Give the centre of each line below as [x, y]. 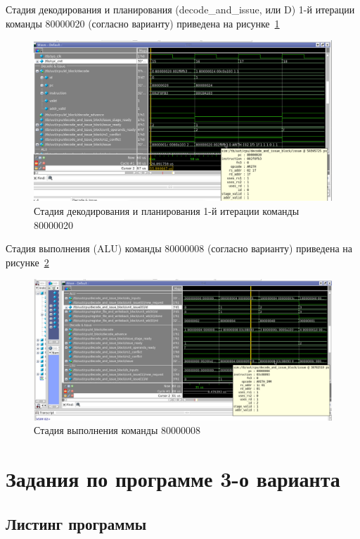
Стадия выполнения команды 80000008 [117, 430]
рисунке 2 [27, 262]
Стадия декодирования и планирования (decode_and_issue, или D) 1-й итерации [180, 9]
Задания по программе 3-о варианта [173, 479]
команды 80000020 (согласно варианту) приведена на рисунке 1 [143, 23]
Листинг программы [76, 523]
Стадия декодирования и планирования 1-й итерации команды [167, 210]
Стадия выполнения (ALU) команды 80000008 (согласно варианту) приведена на [179, 248]
